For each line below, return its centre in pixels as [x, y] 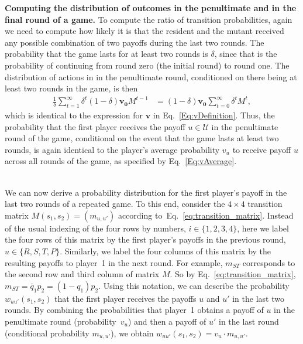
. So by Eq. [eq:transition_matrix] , [233, 274]
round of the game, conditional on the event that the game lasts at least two [142, 138]
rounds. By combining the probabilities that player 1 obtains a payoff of [134, 310]
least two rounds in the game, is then [71, 88]
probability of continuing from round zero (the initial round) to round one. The [147, 65]
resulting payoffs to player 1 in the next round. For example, [114, 262]
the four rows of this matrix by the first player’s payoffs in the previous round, [145, 239]
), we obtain [132, 333]
